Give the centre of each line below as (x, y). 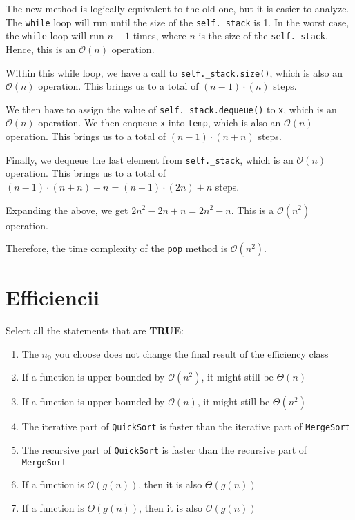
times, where (160, 36)
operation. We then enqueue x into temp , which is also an (160, 123)
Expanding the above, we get (67, 210)
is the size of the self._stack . (263, 36)
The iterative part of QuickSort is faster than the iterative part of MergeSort (186, 426)
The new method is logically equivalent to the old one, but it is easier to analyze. (177, 8)
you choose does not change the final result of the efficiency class (192, 353)
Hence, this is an (41, 49)
